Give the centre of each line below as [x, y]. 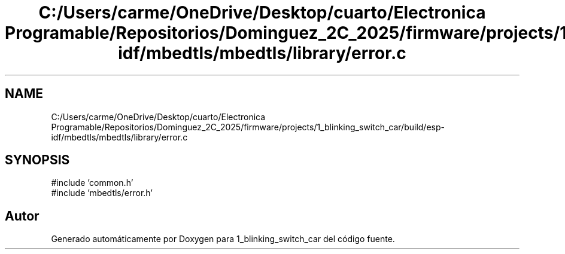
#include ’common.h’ [92, 183]
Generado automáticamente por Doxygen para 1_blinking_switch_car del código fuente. [223, 239]
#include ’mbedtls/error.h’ [102, 193]
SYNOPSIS [37, 160]
